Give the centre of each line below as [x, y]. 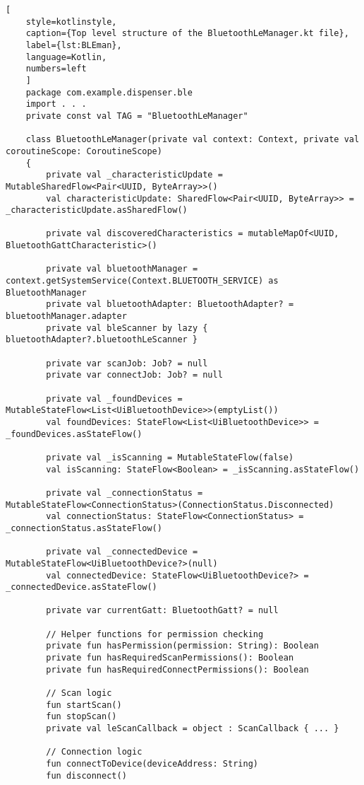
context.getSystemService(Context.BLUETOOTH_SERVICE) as [142, 281]
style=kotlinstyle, [71, 22]
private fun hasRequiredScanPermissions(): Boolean [170, 658]
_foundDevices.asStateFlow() [74, 434]
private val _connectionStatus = [125, 493]
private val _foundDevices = [114, 399]
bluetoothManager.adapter [66, 316]
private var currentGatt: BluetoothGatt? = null [162, 611]
